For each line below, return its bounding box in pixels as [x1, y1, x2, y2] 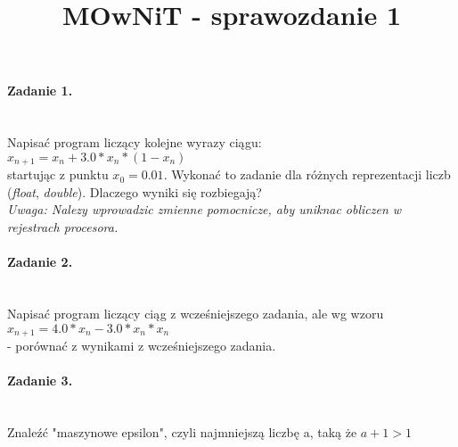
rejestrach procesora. [7, 218, 119, 236]
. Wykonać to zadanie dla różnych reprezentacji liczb [163, 165, 451, 184]
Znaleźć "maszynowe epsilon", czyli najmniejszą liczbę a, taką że [7, 423, 357, 442]
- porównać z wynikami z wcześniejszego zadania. [7, 336, 276, 355]
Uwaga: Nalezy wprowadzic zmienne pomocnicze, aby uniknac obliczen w [7, 200, 402, 219]
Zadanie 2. [7, 252, 73, 271]
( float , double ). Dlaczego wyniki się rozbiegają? [7, 182, 262, 201]
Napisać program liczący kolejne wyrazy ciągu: [7, 133, 262, 152]
